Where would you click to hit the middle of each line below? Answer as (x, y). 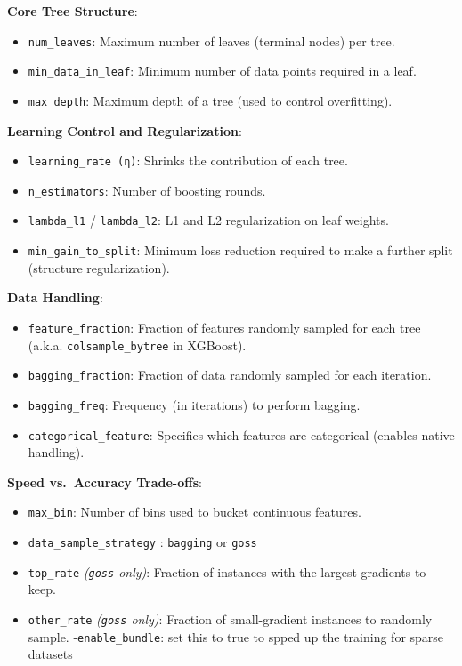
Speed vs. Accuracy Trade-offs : (105, 481)
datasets (50, 654)
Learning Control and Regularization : (125, 130)
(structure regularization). (99, 267)
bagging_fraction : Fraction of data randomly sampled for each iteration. (230, 375)
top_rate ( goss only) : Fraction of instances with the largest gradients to (227, 571)
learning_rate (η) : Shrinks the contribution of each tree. (188, 160)
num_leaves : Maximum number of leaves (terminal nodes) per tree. (211, 40)
